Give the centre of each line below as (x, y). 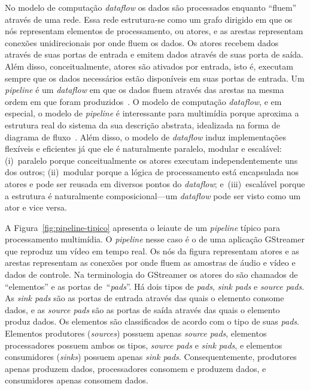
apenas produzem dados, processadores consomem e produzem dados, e (136, 368)
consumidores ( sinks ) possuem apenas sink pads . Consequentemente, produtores (151, 357)
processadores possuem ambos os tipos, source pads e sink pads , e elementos (144, 345)
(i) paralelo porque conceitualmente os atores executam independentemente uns (151, 160)
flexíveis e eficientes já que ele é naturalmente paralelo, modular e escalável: (143, 148)
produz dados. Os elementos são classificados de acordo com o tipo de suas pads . (152, 321)
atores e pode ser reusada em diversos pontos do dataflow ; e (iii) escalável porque (155, 183)
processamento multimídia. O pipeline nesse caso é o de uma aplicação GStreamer (155, 239)
